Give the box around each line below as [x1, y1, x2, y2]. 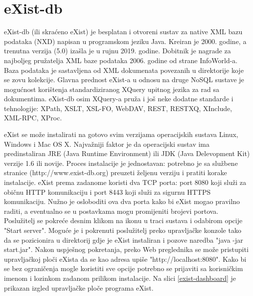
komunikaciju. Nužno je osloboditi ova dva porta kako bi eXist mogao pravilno [4, 196, 240, 206]
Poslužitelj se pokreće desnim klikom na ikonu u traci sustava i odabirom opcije [4, 215, 243, 226]
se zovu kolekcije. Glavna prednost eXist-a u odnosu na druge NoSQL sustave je [4, 74, 244, 85]
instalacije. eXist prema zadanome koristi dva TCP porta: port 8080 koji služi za [4, 177, 246, 187]
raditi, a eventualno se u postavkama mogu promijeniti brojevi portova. [4, 205, 219, 216]
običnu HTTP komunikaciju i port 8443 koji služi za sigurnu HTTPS [4, 186, 211, 197]
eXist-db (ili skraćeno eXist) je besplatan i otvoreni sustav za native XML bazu [4, 26, 243, 37]
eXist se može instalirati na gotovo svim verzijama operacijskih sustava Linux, [4, 129, 238, 139]
